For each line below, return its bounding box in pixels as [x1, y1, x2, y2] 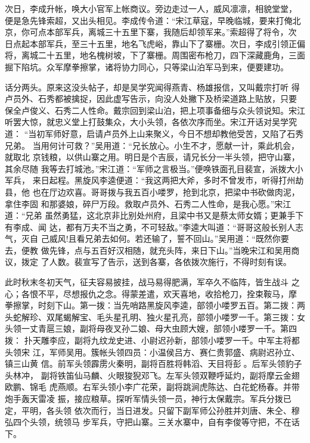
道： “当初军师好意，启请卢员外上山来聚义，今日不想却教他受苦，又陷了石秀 [5, 127, 304, 139]
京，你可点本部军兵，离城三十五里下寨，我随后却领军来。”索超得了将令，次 [5, 26, 297, 38]
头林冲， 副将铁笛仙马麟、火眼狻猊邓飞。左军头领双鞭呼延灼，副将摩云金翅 [5, 369, 300, 381]
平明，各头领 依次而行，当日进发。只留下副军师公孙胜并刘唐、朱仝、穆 [21, 404, 300, 416]
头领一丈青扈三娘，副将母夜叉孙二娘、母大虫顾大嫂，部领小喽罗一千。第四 [5, 322, 297, 335]
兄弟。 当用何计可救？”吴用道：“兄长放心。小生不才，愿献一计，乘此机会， [5, 139, 299, 151]
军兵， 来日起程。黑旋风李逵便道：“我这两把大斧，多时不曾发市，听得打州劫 [5, 174, 304, 186]
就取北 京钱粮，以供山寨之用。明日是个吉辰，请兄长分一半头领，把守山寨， [5, 151, 300, 163]
